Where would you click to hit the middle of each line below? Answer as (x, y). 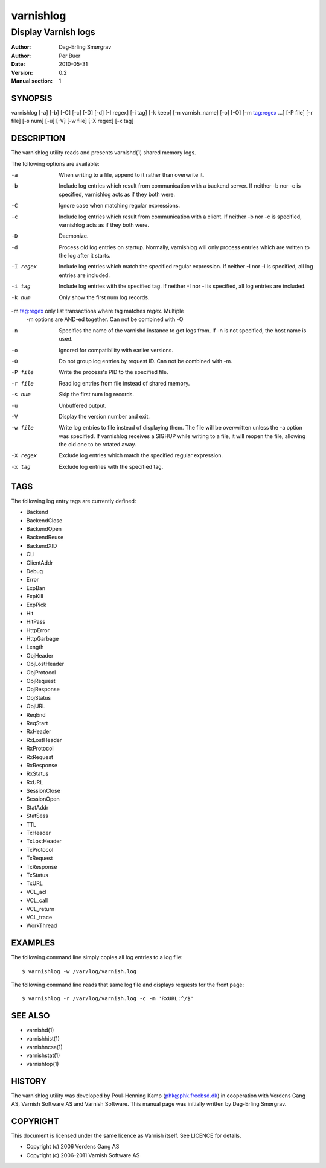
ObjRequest (41, 681)
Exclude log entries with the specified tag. (111, 466)
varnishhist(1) (43, 1038)
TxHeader (39, 833)
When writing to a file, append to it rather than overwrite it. (132, 174)
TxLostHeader (44, 841)
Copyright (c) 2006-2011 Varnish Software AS (83, 1155)
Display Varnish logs (53, 32)
